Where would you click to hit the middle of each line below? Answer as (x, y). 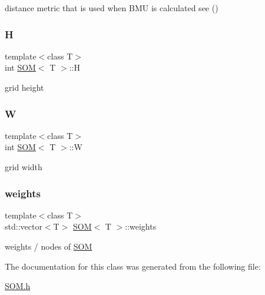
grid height (24, 87)
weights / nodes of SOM (49, 246)
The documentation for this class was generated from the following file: (133, 266)
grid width (24, 167)
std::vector (24, 226)
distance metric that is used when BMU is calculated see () (112, 8)
